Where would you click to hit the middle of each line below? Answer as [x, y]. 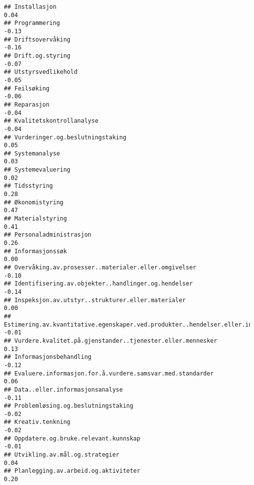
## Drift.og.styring [37, 55]
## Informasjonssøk [35, 251]
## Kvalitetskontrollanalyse [51, 121]
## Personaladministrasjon [48, 235]
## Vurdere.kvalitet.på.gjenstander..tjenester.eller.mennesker [111, 341]
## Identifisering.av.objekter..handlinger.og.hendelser [98, 284]
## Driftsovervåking [37, 39]
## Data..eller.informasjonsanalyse [63, 389]
